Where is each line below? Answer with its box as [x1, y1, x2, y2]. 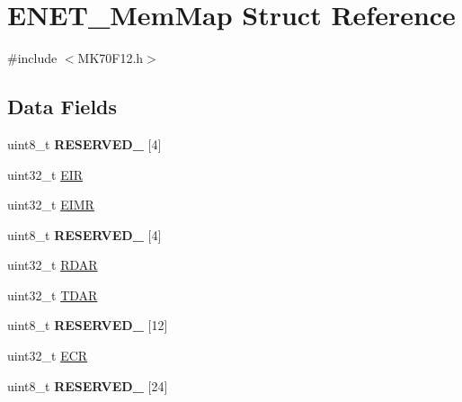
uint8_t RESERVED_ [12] [7, 316, 168, 335]
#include [7, 49, 58, 67]
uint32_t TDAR [7, 285, 98, 304]
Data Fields [7, 93, 118, 121]
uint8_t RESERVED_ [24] [7, 376, 168, 395]
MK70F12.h [77, 49, 144, 67]
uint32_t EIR [7, 165, 84, 183]
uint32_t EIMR [7, 195, 94, 214]
